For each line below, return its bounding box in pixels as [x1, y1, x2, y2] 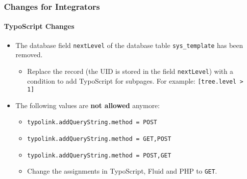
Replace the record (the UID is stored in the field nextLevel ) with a [27, 66, 233, 76]
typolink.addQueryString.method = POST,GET [27, 152, 172, 159]
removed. [15, 49, 43, 60]
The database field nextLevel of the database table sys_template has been [15, 40, 243, 50]
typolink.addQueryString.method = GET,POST [27, 135, 172, 143]
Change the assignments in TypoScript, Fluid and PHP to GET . [27, 166, 217, 176]
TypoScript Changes [4, 21, 74, 31]
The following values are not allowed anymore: [15, 100, 160, 110]
